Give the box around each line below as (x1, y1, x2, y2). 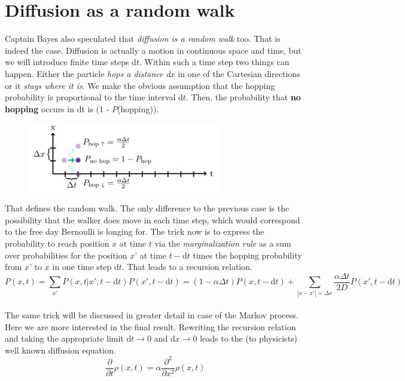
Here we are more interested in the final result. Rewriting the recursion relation (5, 320, 296, 333)
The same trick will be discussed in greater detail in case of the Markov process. (5, 309, 299, 321)
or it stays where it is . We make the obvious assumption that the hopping (5, 79, 275, 91)
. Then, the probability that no (185, 91, 301, 103)
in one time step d (52, 260, 119, 273)
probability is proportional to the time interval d (5, 91, 183, 103)
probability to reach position (5, 236, 109, 249)
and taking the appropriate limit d (5, 332, 132, 345)
